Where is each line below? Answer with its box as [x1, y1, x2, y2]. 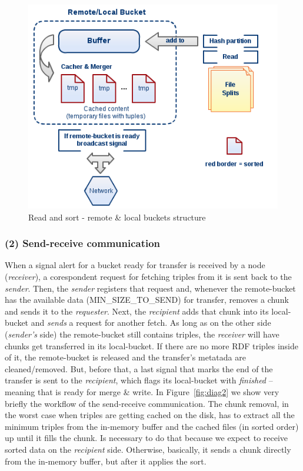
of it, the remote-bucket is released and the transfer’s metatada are [5, 351, 246, 363]
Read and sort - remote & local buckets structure [28, 211, 206, 223]
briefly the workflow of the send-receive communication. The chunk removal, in [5, 397, 289, 409]
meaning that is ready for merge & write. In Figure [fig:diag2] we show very [5, 386, 279, 397]
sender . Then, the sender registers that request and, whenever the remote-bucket [5, 282, 296, 294]
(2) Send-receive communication [5, 236, 161, 250]
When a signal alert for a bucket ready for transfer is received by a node [5, 259, 265, 271]
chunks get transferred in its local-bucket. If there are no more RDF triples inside [5, 339, 298, 352]
